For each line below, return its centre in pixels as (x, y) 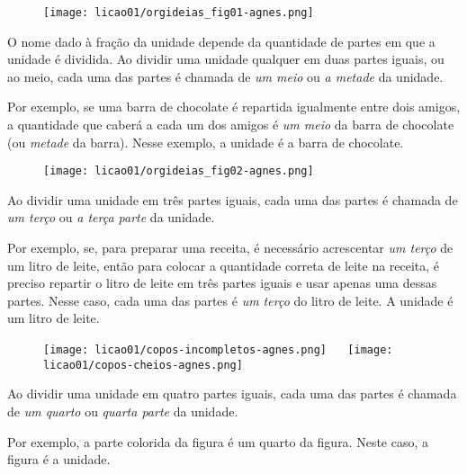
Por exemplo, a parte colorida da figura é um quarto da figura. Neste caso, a (218, 441)
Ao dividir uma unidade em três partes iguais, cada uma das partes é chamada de (233, 199)
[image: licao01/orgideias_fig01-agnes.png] (179, 13)
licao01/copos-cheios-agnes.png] (143, 365)
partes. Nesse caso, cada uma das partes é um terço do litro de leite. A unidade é (230, 300)
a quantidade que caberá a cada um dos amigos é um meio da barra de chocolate (231, 125)
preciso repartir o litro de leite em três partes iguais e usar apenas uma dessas (222, 283)
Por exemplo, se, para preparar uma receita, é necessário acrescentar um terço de (230, 248)
